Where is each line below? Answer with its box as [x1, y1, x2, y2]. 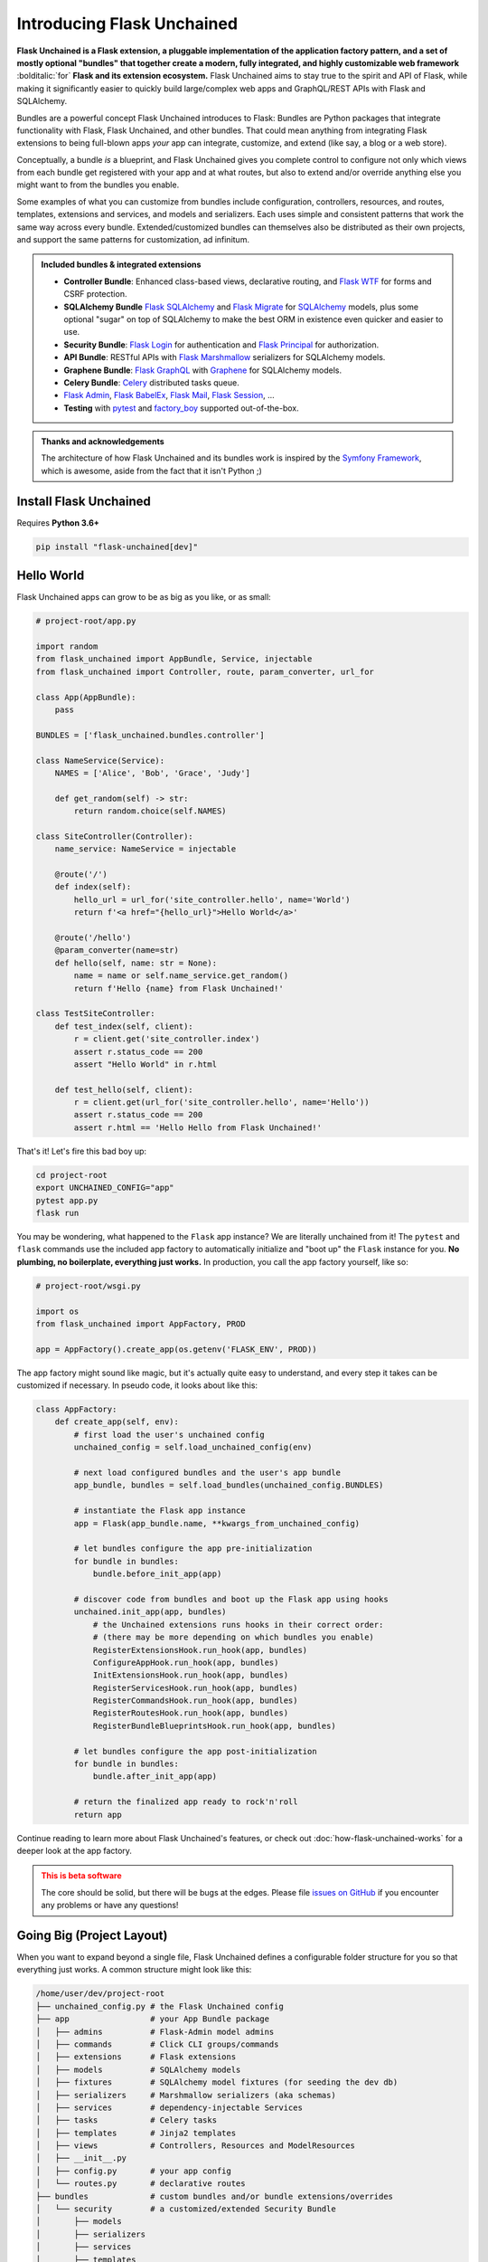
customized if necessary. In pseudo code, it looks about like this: [16, 1380, 258, 1391]
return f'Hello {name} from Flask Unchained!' [73, 983, 284, 993]
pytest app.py [35, 1195, 99, 1205]
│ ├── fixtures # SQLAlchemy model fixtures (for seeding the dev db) [35, 2077, 399, 2087]
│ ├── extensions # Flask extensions [35, 2052, 237, 2062]
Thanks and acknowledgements [41, 436, 164, 447]
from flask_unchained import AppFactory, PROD [35, 1318, 246, 1329]
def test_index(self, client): [54, 1021, 193, 1031]
